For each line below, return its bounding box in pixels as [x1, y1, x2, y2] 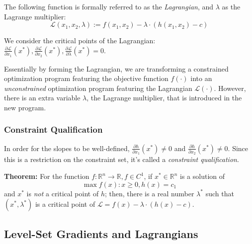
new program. [4, 102, 46, 112]
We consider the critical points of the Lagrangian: [4, 35, 156, 46]
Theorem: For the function [4, 171, 89, 181]
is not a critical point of [26, 188, 99, 198]
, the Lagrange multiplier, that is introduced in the [86, 92, 242, 103]
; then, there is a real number [104, 188, 194, 198]
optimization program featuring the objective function [4, 73, 168, 83]
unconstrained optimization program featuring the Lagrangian [4, 82, 192, 93]
